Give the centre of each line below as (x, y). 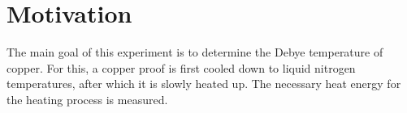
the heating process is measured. (87, 99)
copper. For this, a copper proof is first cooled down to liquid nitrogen (181, 67)
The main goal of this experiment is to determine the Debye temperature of (195, 52)
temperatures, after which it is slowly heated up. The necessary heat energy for (204, 84)
